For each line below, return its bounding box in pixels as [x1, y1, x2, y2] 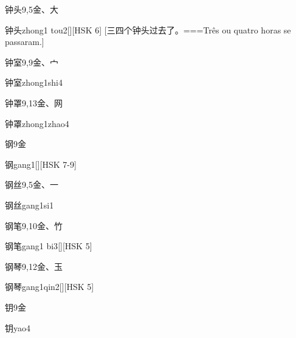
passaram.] [5, 35, 44, 48]
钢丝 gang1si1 [5, 198, 54, 211]
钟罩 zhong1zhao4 [5, 117, 69, 129]
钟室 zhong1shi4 [5, 76, 63, 89]
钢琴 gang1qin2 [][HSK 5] [5, 280, 94, 293]
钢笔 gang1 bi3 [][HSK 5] [5, 240, 92, 252]
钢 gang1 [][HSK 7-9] [5, 157, 77, 170]
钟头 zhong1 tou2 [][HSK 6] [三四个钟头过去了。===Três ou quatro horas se [5, 23, 291, 36]
